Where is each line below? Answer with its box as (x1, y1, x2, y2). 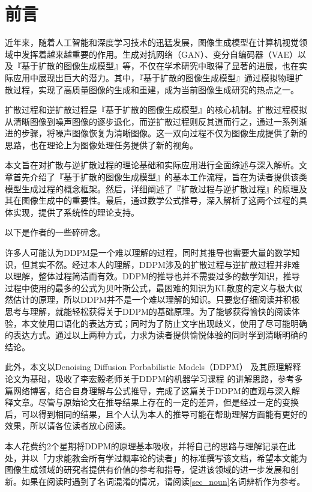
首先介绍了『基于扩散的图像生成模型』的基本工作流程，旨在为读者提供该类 (13, 171, 307, 183)
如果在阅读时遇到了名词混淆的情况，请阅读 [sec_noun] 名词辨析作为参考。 (21, 475, 305, 487)
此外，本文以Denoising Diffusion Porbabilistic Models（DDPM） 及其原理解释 (5, 360, 301, 373)
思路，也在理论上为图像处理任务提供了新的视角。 (5, 138, 198, 151)
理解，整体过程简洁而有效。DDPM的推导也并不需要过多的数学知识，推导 (13, 270, 300, 282)
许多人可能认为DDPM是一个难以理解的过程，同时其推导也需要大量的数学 (5, 246, 292, 259)
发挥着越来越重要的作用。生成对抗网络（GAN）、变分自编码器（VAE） (21, 47, 298, 60)
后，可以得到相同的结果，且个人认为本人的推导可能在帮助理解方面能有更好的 (5, 407, 307, 420)
